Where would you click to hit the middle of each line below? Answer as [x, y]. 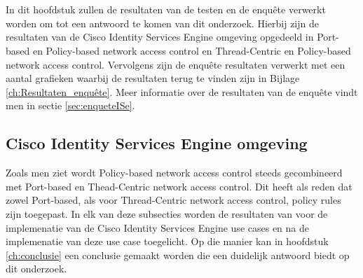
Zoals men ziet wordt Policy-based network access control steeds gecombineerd [174, 173]
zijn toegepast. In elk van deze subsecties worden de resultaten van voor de [167, 213]
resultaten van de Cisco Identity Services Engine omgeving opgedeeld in [160, 37]
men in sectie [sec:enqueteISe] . [70, 105]
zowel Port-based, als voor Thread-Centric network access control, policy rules [173, 200]
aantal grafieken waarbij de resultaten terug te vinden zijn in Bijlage [153, 78]
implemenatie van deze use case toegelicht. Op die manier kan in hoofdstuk [167, 241]
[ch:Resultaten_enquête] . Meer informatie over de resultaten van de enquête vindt [182, 91]
